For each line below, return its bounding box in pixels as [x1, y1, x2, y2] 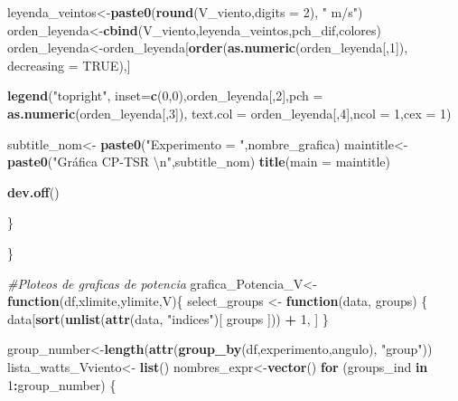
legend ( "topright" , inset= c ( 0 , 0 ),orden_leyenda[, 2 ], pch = [7, 86, 323, 105]
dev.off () [7, 182, 60, 201]
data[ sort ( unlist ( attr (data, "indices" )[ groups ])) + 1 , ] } [7, 309, 329, 328]
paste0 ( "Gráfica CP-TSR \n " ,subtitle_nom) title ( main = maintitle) [7, 152, 390, 171]
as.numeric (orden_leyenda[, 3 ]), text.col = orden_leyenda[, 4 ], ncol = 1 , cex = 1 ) [7, 103, 452, 122]
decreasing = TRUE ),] [7, 55, 131, 74]
